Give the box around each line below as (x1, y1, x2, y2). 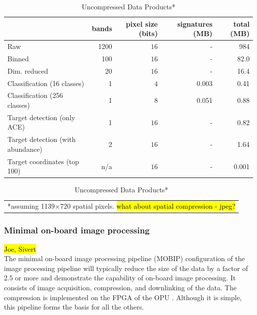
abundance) (7, 143, 43, 154)
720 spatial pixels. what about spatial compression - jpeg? (60, 201, 236, 211)
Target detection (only (7, 112, 75, 122)
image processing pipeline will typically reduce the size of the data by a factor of (4, 263, 248, 273)
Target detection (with (7, 134, 76, 144)
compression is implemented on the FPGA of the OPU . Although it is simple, (4, 292, 242, 302)
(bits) (138, 28, 158, 39)
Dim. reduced (7, 65, 48, 76)
